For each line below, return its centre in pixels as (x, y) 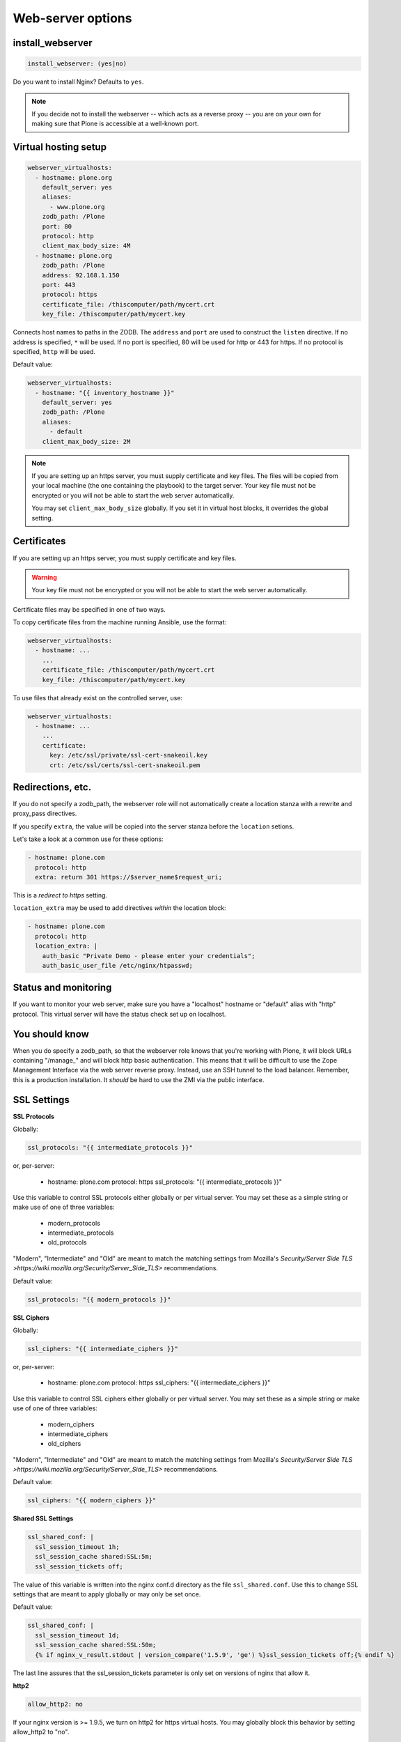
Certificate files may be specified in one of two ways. (89, 609)
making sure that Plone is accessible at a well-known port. (115, 124)
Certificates (39, 541)
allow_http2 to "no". (41, 1732)
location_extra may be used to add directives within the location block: (119, 908)
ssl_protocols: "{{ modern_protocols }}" (99, 1299)
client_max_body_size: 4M (86, 246)
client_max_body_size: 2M (86, 441)
